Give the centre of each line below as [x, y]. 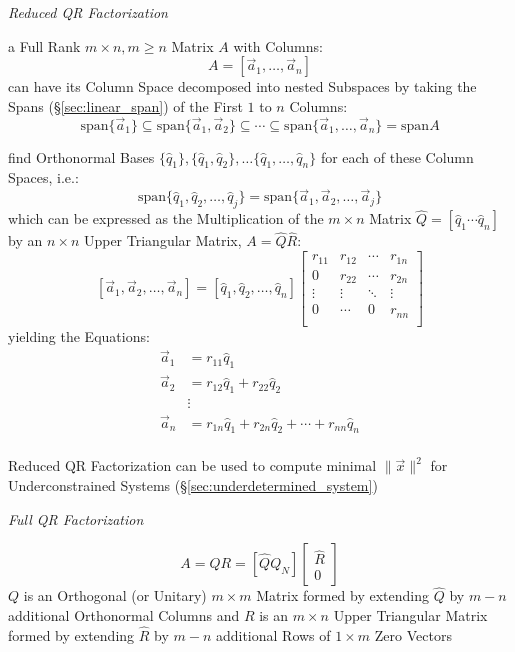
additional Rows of [273, 634]
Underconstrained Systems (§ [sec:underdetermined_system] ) [193, 484]
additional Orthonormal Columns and [124, 614]
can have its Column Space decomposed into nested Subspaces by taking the [242, 86]
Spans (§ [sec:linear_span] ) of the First [125, 105]
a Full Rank [44, 45]
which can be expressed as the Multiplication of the [166, 218]
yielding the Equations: [79, 335]
